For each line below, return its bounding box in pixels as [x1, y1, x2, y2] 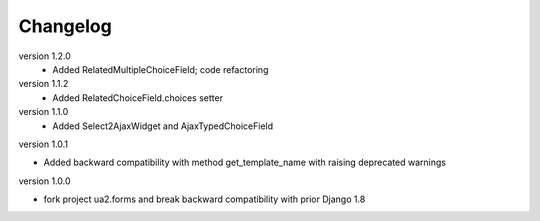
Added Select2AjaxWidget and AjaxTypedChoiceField [52, 120, 274, 132]
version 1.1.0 [18, 106, 69, 118]
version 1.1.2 [18, 78, 69, 90]
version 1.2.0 [18, 50, 72, 62]
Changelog [18, 15, 112, 37]
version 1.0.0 [18, 175, 71, 187]
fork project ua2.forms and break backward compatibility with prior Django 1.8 [43, 193, 366, 205]
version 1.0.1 [18, 138, 69, 150]
